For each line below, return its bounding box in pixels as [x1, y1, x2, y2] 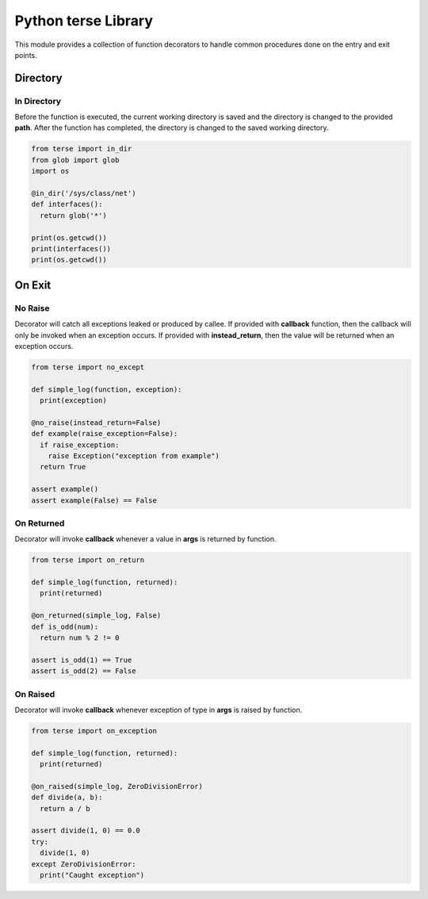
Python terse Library [14, 12, 154, 29]
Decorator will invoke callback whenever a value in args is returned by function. [14, 534, 277, 544]
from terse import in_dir [31, 144, 132, 154]
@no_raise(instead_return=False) [31, 418, 162, 427]
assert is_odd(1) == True [31, 655, 132, 664]
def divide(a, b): [31, 793, 103, 802]
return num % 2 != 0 [40, 633, 120, 642]
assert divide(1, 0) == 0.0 [31, 826, 140, 836]
